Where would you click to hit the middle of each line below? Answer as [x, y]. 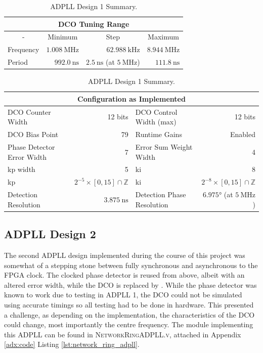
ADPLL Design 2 [50, 234]
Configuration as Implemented [131, 98]
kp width [21, 169]
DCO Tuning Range [94, 24]
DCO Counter [29, 112]
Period [18, 62]
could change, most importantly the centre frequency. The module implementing [129, 324]
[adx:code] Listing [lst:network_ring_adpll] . [72, 344]
